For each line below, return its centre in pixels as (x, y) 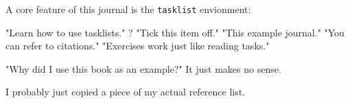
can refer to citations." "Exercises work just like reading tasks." (138, 46)
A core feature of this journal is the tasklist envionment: (128, 9)
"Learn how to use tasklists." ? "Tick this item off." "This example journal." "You (175, 32)
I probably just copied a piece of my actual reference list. (126, 92)
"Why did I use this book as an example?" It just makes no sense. (143, 68)
